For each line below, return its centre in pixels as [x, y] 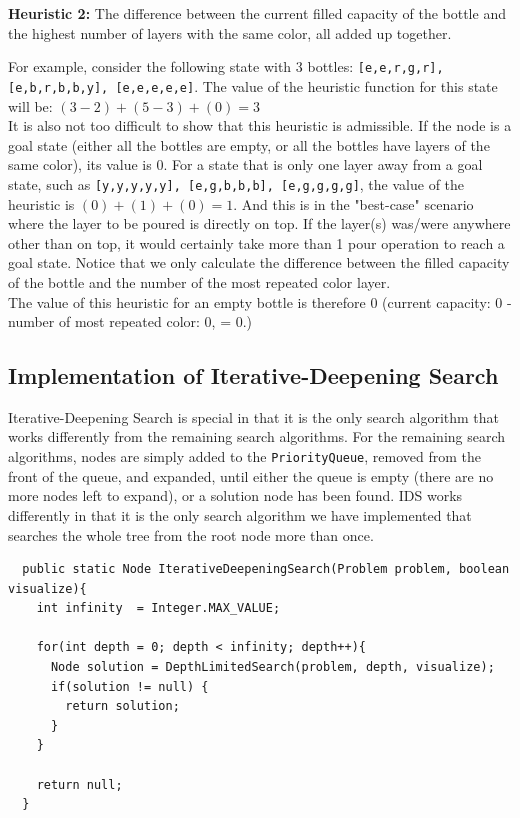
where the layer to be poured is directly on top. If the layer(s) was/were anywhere [259, 223]
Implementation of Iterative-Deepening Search [253, 375]
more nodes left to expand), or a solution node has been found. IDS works [235, 495]
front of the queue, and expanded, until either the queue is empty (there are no [251, 475]
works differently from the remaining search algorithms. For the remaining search [257, 436]
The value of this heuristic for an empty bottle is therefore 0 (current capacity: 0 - [260, 301]
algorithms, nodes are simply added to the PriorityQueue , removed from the [245, 456]
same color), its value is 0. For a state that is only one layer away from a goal [245, 164]
